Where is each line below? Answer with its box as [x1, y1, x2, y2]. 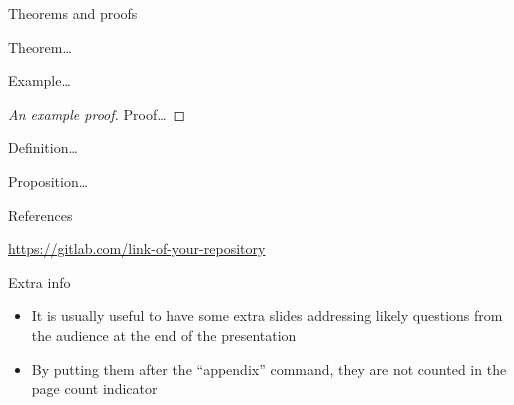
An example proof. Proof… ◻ [8, 103, 186, 124]
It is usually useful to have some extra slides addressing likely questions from [31, 305, 503, 326]
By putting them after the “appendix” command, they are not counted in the [31, 358, 507, 379]
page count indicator [31, 378, 158, 399]
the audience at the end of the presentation [31, 324, 297, 345]
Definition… [8, 137, 78, 158]
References [8, 204, 73, 225]
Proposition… [8, 170, 89, 191]
